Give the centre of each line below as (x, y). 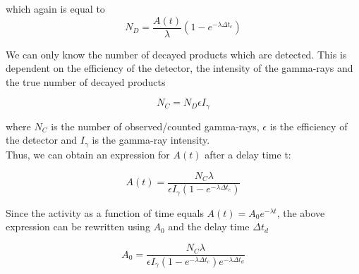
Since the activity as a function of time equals (105, 212)
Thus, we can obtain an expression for (88, 154)
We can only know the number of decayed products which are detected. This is (176, 54)
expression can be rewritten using (78, 226)
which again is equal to (55, 8)
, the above (301, 212)
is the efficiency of (309, 126)
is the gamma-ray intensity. (151, 140)
